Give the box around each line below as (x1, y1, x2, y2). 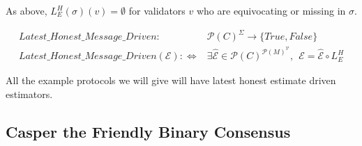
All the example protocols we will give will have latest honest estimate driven (6, 73, 336, 88)
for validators (128, 3, 186, 17)
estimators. (6, 86, 53, 101)
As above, (6, 3, 47, 17)
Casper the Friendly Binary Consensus (6, 120, 291, 142)
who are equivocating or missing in (196, 3, 346, 17)
